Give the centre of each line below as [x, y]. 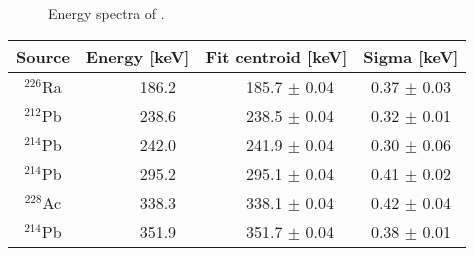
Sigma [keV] [411, 56]
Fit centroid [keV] [276, 56]
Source [43, 56]
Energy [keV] [137, 56]
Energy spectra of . [106, 13]
